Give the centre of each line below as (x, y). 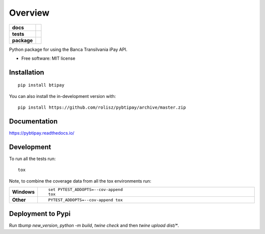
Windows (23, 192)
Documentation (33, 121)
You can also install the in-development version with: (63, 96)
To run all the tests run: (32, 159)
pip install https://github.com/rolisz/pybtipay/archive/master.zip (102, 107)
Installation (26, 72)
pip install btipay (41, 85)
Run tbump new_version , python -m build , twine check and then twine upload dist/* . (94, 225)
